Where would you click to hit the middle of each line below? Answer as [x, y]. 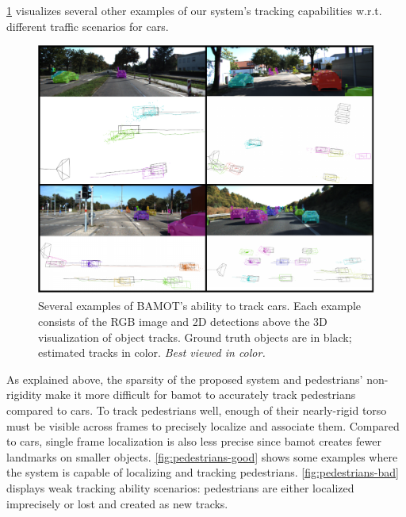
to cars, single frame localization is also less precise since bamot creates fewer [194, 441]
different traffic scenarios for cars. [88, 26]
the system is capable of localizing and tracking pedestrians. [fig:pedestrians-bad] [203, 472]
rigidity [24, 394]
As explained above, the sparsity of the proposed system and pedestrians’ [185, 379]
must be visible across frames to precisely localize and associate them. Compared [203, 425]
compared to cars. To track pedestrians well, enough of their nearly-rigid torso [197, 410]
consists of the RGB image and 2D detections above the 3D [183, 322]
